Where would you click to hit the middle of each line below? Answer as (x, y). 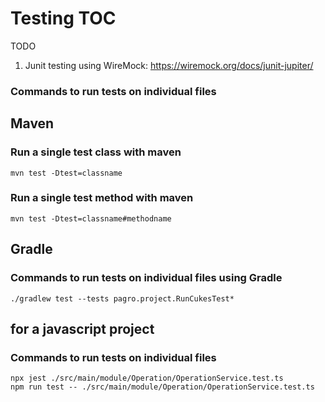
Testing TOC (63, 18)
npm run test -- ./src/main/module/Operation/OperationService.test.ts (162, 387)
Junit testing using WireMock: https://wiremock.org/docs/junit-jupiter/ (169, 65)
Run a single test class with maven (96, 152)
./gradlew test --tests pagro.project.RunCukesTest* (122, 298)
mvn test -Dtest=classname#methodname (91, 218)
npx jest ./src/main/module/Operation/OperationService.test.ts (147, 378)
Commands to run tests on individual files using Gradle (146, 278)
